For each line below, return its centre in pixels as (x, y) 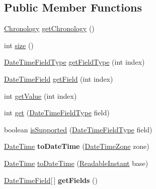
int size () (19, 45)
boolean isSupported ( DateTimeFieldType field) (78, 129)
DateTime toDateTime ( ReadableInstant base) (76, 163)
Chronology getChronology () (49, 28)
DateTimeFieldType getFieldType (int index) (74, 62)
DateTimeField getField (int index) (59, 78)
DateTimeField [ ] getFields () (51, 180)
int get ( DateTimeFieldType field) (57, 113)
